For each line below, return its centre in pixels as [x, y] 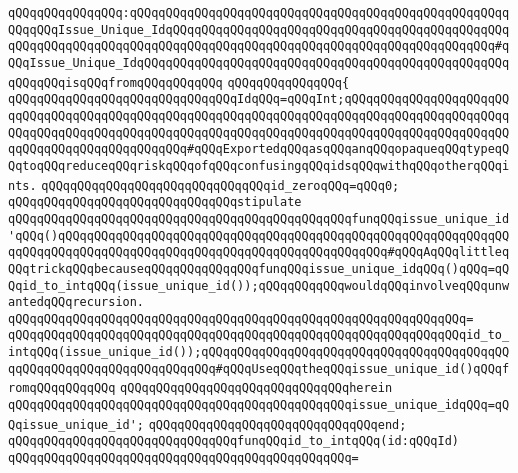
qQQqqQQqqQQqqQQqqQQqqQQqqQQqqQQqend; [277, 424]
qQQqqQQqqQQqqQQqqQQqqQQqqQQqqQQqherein [256, 388]
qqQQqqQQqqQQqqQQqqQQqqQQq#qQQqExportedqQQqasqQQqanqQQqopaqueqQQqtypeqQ [259, 149]
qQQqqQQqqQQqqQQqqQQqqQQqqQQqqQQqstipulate [155, 202]
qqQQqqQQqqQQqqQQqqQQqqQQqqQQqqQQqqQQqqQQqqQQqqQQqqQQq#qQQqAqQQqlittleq [259, 252]
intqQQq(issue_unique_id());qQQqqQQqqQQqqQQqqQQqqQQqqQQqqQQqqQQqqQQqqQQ [259, 352]
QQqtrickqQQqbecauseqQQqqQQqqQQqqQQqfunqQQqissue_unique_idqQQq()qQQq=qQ [259, 268]
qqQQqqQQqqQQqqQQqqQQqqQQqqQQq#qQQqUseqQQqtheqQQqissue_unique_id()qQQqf [259, 368]
